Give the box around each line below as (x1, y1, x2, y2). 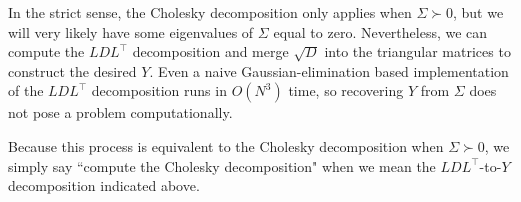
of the (8, 80, 44, 101)
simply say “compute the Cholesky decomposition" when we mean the (8, 155, 436, 176)
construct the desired (8, 60, 137, 81)
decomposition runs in (91, 80, 227, 101)
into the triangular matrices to (324, 41, 511, 62)
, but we (453, 2, 504, 22)
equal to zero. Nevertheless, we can (273, 21, 488, 42)
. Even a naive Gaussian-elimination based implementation (149, 60, 509, 81)
